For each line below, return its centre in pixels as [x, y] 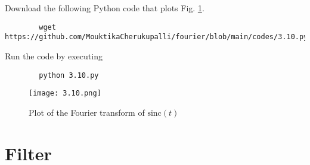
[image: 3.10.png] [65, 93]
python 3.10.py [69, 75]
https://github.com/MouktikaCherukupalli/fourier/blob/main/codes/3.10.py [156, 37]
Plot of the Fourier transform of [87, 112]
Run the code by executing [54, 55]
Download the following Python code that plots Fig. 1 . [105, 8]
